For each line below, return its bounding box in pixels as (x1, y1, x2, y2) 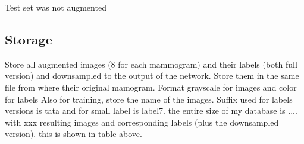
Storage (5, 30, 52, 48)
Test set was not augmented (5, 1, 106, 13)
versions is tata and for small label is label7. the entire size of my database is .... (5, 104, 297, 117)
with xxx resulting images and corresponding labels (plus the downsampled (5, 116, 279, 128)
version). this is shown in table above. (5, 127, 142, 140)
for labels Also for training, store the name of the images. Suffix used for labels (5, 92, 293, 105)
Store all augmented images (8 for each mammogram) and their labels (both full (5, 57, 297, 70)
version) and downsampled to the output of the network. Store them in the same (5, 69, 299, 82)
